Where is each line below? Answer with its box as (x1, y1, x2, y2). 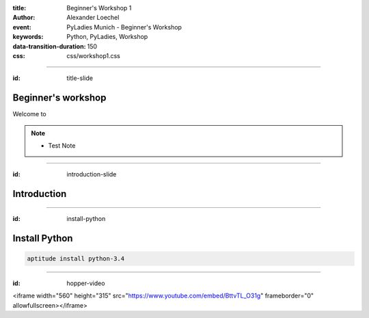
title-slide (66, 74, 94, 82)
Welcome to (12, 110, 47, 118)
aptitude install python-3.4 (27, 254, 125, 263)
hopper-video (66, 279, 105, 287)
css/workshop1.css (66, 51, 121, 59)
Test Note (48, 142, 76, 150)
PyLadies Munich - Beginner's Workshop (66, 23, 182, 31)
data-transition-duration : (12, 42, 86, 51)
